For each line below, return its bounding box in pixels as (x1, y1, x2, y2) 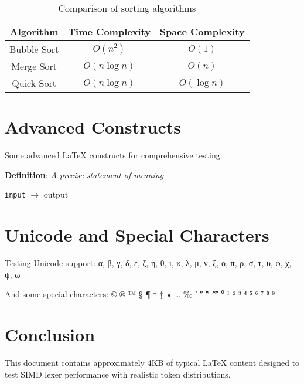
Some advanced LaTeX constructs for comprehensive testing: (5, 149, 223, 161)
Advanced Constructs (5, 115, 181, 139)
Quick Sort (12, 76, 56, 90)
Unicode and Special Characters (5, 223, 269, 247)
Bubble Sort (9, 42, 59, 56)
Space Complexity (159, 25, 245, 38)
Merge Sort (11, 59, 57, 73)
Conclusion (5, 322, 95, 346)
